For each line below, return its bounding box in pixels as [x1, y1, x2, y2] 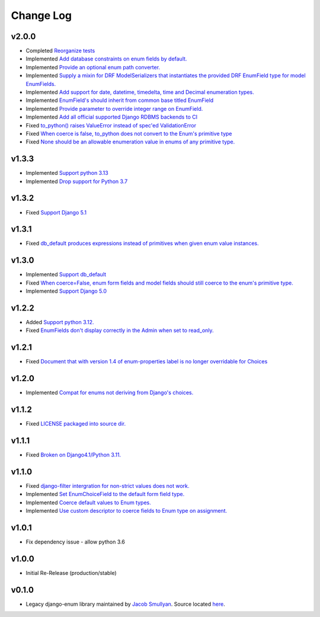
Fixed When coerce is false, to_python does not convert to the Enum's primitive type [25, 130, 232, 137]
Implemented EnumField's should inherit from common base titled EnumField [25, 97, 214, 104]
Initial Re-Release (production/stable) [25, 569, 117, 576]
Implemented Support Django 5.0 [25, 287, 107, 295]
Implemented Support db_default [25, 271, 107, 278]
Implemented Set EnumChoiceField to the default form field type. [25, 491, 185, 498]
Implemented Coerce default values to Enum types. [25, 498, 151, 506]
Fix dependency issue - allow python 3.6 [25, 538, 126, 545]
